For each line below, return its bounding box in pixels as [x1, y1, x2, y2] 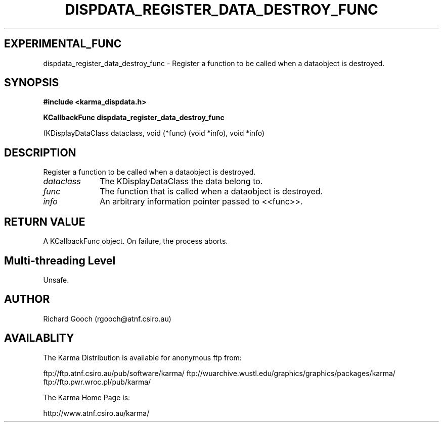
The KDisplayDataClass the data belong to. [100, 176, 263, 187]
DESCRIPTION [4, 146, 76, 159]
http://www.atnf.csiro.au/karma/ [43, 408, 150, 417]
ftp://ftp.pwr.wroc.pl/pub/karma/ [43, 377, 151, 386]
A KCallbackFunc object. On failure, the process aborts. [43, 237, 228, 246]
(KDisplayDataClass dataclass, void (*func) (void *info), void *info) [43, 129, 265, 138]
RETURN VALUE [4, 215, 85, 228]
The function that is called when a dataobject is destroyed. [100, 186, 323, 197]
